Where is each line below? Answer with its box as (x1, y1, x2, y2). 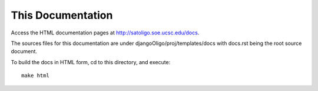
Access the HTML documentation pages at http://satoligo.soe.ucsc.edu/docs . (11, 29, 200, 36)
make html (21, 72, 49, 79)
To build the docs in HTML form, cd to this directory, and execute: (11, 58, 171, 65)
